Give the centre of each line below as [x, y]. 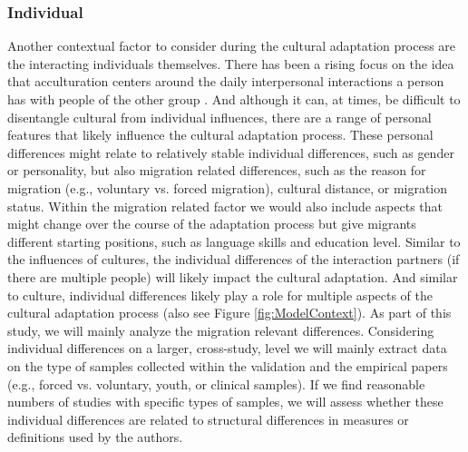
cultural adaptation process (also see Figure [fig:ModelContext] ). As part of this [229, 313]
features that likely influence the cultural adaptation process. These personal [220, 135]
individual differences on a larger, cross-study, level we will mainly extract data [227, 348]
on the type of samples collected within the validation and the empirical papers [228, 365]
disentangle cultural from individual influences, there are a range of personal [219, 117]
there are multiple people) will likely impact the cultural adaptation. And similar [233, 276]
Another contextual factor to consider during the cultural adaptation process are [232, 46]
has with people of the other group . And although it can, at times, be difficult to [234, 99]
